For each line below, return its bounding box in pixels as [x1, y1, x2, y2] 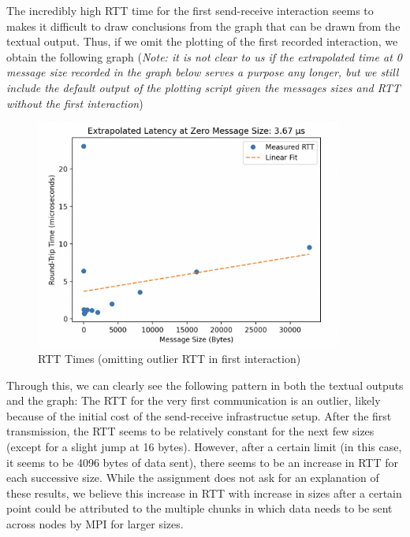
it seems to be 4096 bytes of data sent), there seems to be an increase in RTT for [6, 454, 398, 470]
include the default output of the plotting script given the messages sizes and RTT [6, 79, 401, 95]
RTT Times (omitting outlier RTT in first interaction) [38, 350, 301, 366]
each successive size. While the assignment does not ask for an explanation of [6, 469, 379, 486]
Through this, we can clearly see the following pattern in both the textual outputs [6, 376, 404, 393]
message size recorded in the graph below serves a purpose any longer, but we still [6, 64, 399, 80]
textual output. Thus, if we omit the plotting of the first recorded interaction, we [6, 33, 398, 50]
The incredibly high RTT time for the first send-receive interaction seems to [6, 2, 374, 18]
